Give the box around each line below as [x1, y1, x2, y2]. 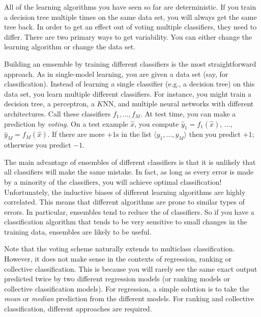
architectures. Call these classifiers [4, 108, 111, 119]
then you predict [189, 129, 241, 139]
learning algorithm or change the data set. [4, 41, 136, 52]
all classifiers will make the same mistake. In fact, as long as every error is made [4, 166, 254, 177]
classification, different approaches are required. [4, 303, 152, 314]
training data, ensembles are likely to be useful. [4, 226, 152, 237]
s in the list [116, 129, 152, 139]
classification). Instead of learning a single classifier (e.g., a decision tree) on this [4, 78, 255, 89]
